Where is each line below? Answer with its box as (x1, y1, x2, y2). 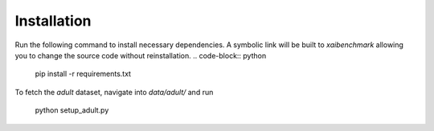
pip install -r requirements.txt (35, 69, 132, 79)
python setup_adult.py (35, 105, 109, 115)
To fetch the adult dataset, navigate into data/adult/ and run (14, 87, 214, 97)
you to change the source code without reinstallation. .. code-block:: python (14, 50, 267, 60)
